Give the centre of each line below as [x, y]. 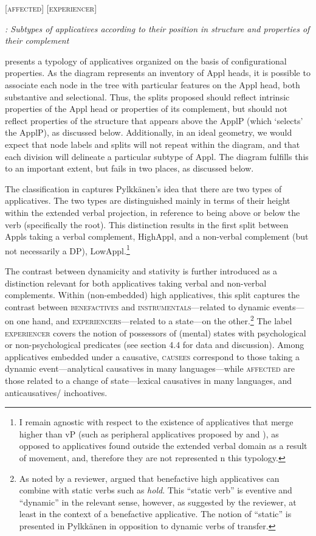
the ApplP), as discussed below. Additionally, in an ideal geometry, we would [149, 132]
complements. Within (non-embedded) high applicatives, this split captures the [153, 295]
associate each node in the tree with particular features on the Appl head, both [153, 84]
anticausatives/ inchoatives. [56, 392]
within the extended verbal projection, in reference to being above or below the [153, 212]
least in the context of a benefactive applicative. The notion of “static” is [155, 514]
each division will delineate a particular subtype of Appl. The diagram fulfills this [157, 156]
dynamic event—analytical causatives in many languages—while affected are [150, 368]
